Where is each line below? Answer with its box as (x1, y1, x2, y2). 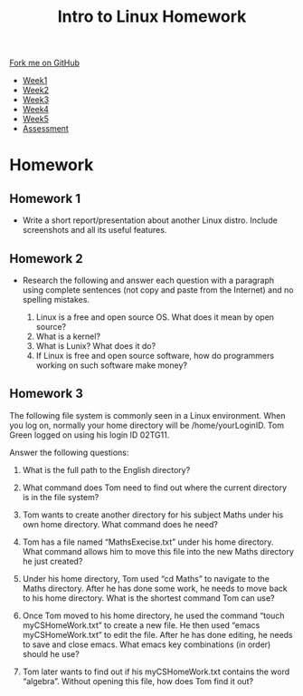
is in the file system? (22, 491, 99, 502)
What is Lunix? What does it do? (35, 341, 156, 351)
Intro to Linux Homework (57, 6, 247, 27)
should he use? (22, 648, 80, 659)
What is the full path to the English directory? (22, 464, 191, 475)
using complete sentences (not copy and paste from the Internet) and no (22, 285, 294, 295)
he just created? (22, 556, 83, 566)
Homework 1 (9, 190, 81, 206)
